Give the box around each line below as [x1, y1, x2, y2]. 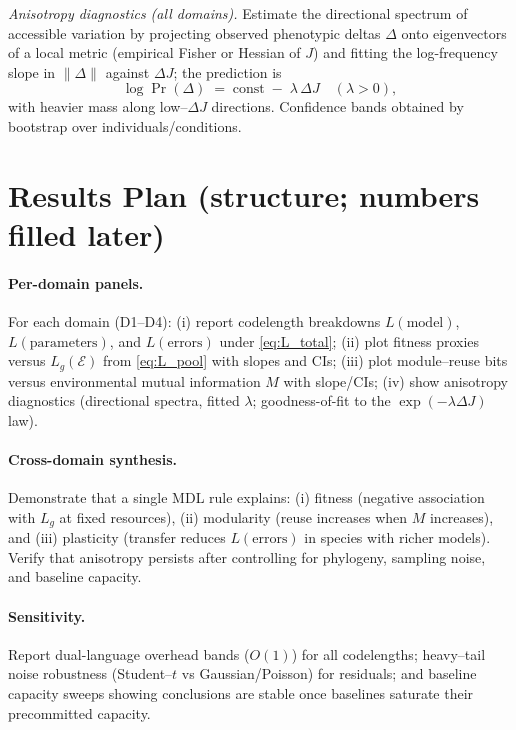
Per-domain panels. [8, 272, 144, 293]
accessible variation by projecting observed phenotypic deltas [8, 22, 381, 43]
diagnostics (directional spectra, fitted [8, 390, 240, 411]
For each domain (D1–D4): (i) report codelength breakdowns [8, 310, 381, 331]
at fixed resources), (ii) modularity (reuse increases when [59, 506, 408, 527]
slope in [8, 61, 56, 82]
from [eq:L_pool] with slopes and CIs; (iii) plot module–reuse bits [102, 350, 508, 371]
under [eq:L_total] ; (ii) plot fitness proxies [219, 330, 480, 351]
